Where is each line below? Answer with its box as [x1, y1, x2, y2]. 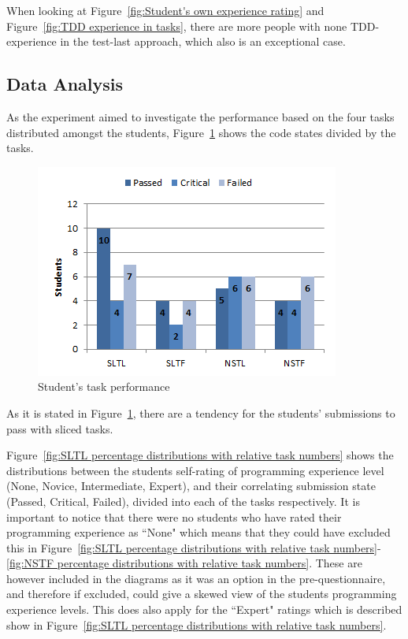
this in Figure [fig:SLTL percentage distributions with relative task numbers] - [6, 539, 381, 555]
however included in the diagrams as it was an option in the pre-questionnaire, [6, 570, 386, 586]
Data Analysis [6, 72, 124, 96]
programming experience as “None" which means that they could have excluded [6, 524, 391, 541]
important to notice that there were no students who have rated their [6, 508, 342, 525]
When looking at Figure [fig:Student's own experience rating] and [6, 2, 325, 18]
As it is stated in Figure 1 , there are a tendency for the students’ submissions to [6, 404, 395, 421]
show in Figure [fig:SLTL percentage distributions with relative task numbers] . [6, 616, 387, 633]
